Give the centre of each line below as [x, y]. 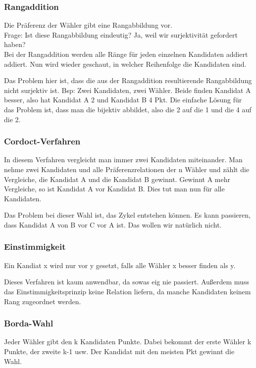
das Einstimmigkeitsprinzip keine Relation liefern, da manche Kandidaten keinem [128, 291]
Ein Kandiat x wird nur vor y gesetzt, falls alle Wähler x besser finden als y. [120, 265]
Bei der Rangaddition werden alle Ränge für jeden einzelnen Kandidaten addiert [126, 54]
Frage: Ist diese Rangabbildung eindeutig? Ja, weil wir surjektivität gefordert [121, 34]
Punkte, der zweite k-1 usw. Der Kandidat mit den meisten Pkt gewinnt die [119, 351]
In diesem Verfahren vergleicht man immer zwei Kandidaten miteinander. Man [123, 160]
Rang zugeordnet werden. [43, 301]
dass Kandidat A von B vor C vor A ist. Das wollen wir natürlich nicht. [113, 224]
